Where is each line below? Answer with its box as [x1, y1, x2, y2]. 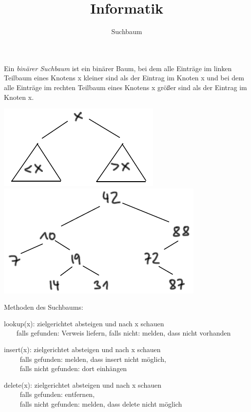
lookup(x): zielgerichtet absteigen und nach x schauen [4, 318, 164, 328]
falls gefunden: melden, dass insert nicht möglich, [19, 354, 166, 364]
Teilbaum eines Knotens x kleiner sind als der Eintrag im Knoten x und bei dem [4, 73, 244, 83]
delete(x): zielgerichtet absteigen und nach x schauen [4, 379, 161, 390]
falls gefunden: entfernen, [19, 389, 95, 399]
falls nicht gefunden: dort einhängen [19, 363, 127, 374]
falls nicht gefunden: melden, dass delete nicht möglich [19, 399, 182, 409]
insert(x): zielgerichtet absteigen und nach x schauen [4, 344, 161, 355]
